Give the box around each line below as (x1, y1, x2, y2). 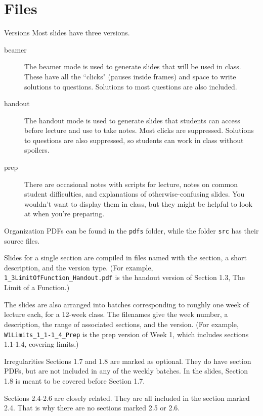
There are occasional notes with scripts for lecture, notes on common (24, 178, 238, 189)
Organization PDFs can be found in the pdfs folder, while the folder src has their (4, 225, 259, 236)
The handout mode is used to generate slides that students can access (24, 115, 240, 125)
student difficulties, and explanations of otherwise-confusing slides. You (24, 189, 245, 199)
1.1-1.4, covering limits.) (4, 339, 79, 349)
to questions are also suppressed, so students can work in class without (24, 134, 244, 145)
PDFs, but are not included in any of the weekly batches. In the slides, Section (4, 365, 248, 376)
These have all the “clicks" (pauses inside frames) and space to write (24, 71, 236, 81)
